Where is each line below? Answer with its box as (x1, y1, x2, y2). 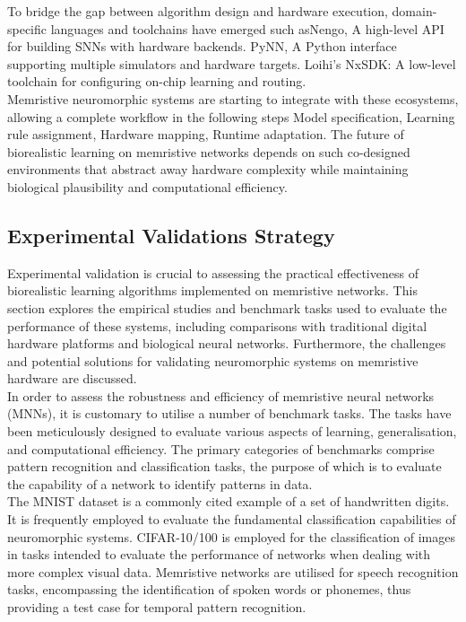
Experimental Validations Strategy (7, 221, 335, 249)
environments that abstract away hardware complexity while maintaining (7, 160, 409, 179)
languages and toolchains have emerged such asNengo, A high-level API (50, 19, 444, 38)
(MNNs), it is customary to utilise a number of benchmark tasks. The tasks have (7, 404, 452, 423)
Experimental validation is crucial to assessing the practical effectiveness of (7, 263, 419, 282)
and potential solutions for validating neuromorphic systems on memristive (7, 351, 419, 370)
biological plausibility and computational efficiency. (7, 177, 288, 196)
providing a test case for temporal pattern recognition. (7, 598, 306, 617)
